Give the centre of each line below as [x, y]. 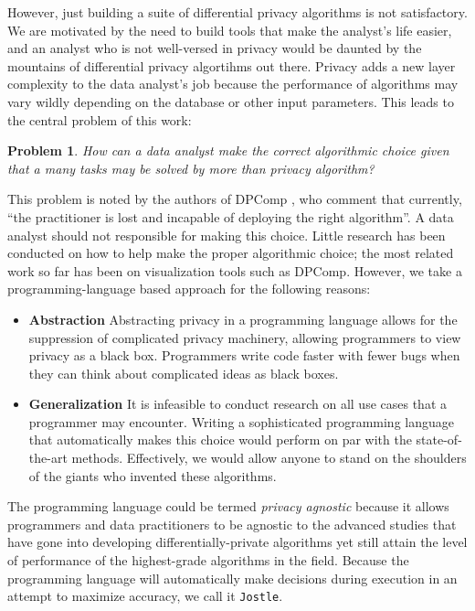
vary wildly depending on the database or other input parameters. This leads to [231, 101]
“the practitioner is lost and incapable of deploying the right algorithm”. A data [231, 216]
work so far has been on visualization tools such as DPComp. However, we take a [235, 270]
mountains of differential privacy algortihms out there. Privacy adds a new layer [232, 65]
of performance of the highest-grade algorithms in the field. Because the [208, 560]
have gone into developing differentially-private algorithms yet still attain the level [237, 542]
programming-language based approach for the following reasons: [189, 289]
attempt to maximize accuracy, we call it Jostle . [145, 596]
